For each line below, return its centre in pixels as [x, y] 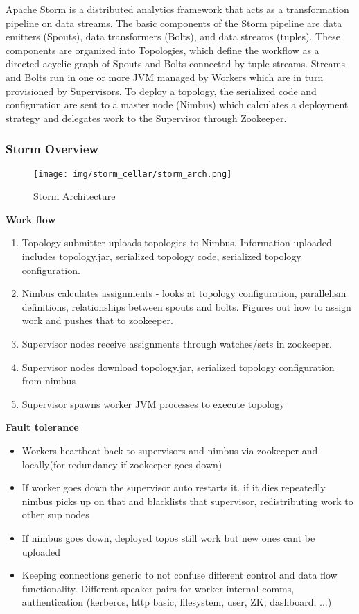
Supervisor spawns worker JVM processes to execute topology [153, 403]
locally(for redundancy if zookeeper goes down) [122, 464]
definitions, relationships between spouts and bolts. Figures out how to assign [186, 306]
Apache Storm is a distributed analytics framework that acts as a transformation [177, 9]
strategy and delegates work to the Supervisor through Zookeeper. [146, 118]
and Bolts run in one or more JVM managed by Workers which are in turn [165, 77]
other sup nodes [55, 514]
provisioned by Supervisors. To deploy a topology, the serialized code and [161, 91]
